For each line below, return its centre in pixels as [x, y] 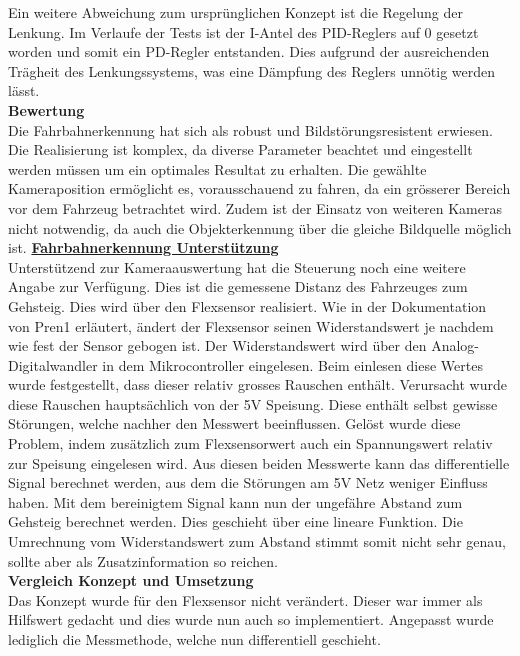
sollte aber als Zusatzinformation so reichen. [143, 560]
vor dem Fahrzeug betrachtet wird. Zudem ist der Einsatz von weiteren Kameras [255, 207]
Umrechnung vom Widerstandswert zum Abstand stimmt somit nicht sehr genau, [257, 541]
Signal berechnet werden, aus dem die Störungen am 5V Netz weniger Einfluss [248, 482]
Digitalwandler [53, 364]
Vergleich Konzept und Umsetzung [131, 580]
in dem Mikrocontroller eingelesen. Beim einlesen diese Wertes [292, 364]
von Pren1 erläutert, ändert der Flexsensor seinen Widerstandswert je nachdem [251, 325]
